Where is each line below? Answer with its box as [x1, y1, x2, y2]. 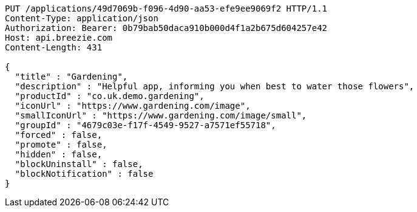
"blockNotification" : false [15, 169, 154, 179]
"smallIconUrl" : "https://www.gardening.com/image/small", [15, 111, 307, 120]
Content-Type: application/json [5, 13, 158, 23]
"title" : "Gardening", [15, 72, 128, 81]
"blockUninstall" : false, [15, 159, 143, 169]
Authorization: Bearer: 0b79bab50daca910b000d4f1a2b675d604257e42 [5, 23, 328, 33]
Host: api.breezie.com [5, 33, 113, 43]
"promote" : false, [15, 140, 107, 149]
